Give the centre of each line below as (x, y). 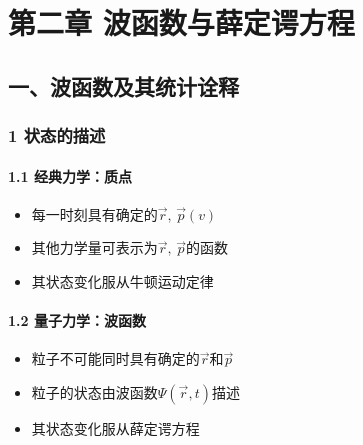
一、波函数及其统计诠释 (123, 85)
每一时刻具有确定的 (94, 213)
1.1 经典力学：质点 (70, 175)
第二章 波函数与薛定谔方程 (181, 22)
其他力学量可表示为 (94, 247)
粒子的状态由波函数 (94, 391)
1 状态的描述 (57, 135)
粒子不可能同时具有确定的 (115, 358)
